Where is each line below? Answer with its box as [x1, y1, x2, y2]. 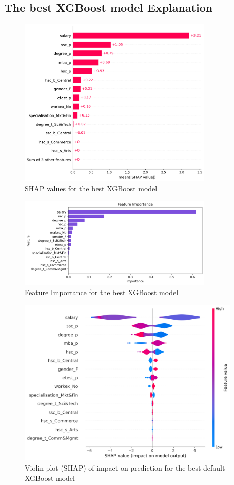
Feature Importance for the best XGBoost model [25, 286, 179, 297]
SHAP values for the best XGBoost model [25, 183, 158, 193]
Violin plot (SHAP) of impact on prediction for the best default [25, 462, 225, 473]
